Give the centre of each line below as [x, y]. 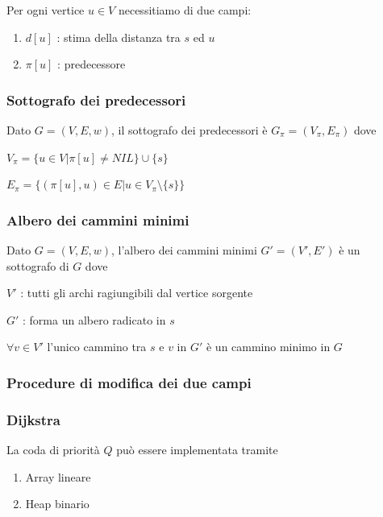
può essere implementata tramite [197, 450]
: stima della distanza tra [119, 37]
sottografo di [38, 265]
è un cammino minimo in [268, 347]
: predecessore [92, 64]
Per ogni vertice [46, 10]
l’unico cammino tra [97, 347]
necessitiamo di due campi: [185, 10]
